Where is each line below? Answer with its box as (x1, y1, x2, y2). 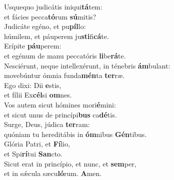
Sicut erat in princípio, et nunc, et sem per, (4, 158, 136, 168)
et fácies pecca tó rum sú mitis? (4, 11, 96, 21)
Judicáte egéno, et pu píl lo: (4, 21, 86, 31)
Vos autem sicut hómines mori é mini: (4, 99, 116, 109)
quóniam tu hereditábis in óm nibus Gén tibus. (4, 128, 147, 139)
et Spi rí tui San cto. (4, 148, 62, 158)
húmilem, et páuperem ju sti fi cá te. (4, 30, 109, 41)
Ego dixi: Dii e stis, (4, 79, 61, 90)
